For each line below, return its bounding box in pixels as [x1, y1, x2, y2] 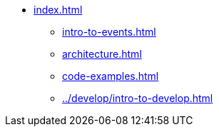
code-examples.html [62, 70, 159, 82]
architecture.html [62, 48, 142, 60]
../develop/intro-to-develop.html [62, 92, 213, 104]
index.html [34, 4, 83, 16]
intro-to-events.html [62, 26, 156, 38]
